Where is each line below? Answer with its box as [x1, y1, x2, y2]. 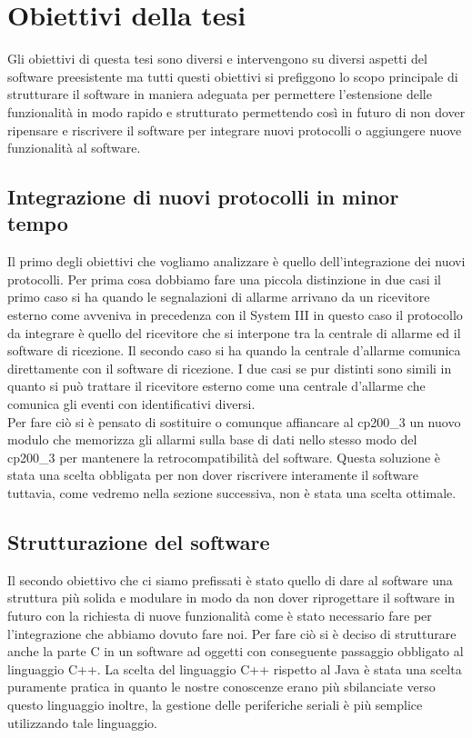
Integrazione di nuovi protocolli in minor [7, 183, 399, 211]
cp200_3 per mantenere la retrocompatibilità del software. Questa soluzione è [7, 447, 441, 466]
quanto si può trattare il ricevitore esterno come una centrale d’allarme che [7, 376, 426, 395]
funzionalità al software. [7, 138, 141, 157]
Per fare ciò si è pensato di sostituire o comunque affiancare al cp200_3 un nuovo [7, 412, 461, 431]
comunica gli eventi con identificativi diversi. [7, 394, 256, 414]
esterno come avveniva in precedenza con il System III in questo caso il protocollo [7, 305, 463, 324]
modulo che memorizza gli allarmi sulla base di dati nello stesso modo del [7, 430, 417, 449]
